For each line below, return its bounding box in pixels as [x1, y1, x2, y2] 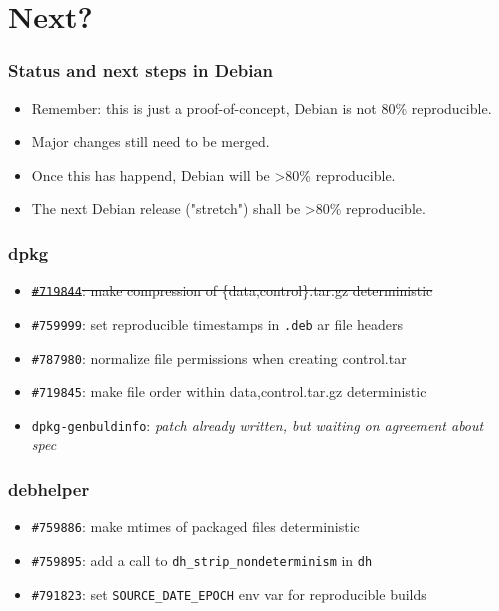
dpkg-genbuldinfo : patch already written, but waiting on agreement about [31, 414, 484, 435]
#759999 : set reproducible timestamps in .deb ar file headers [31, 313, 404, 334]
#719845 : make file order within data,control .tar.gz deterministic [31, 381, 427, 402]
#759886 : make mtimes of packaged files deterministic [31, 516, 360, 537]
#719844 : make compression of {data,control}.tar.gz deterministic [31, 280, 433, 301]
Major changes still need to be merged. [31, 131, 270, 152]
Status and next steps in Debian [8, 58, 274, 83]
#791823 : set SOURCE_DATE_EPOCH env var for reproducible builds [31, 583, 427, 604]
